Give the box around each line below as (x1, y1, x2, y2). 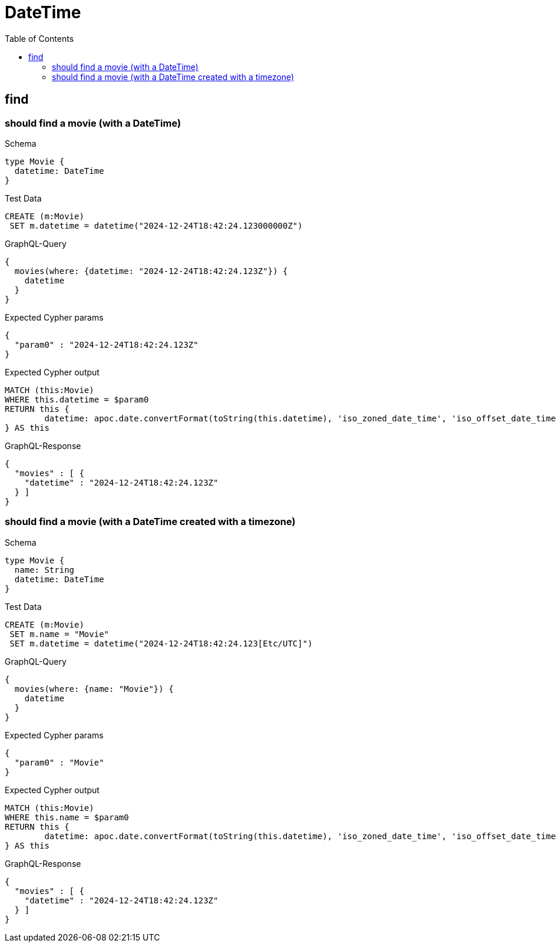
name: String (14, 565, 75, 575)
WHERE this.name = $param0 (5, 812, 129, 822)
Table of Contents (5, 33, 74, 44)
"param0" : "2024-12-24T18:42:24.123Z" (14, 339, 198, 349)
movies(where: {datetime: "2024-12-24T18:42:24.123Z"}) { (14, 266, 288, 276)
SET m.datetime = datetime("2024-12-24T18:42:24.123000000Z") (9, 220, 303, 230)
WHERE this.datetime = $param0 (5, 394, 149, 404)
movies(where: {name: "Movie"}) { (14, 684, 174, 694)
